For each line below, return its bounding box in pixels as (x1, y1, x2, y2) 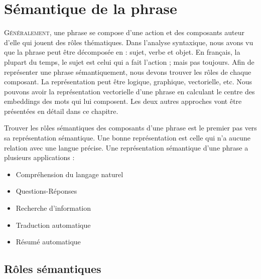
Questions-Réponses (16, 186, 77, 196)
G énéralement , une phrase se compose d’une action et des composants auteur (4, 27, 244, 38)
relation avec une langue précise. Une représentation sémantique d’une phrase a (4, 142, 248, 153)
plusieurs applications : (4, 152, 75, 163)
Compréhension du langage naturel (16, 169, 123, 179)
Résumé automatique (16, 236, 81, 247)
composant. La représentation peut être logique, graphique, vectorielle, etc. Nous (4, 76, 252, 87)
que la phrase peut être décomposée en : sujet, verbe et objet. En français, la (4, 47, 240, 57)
